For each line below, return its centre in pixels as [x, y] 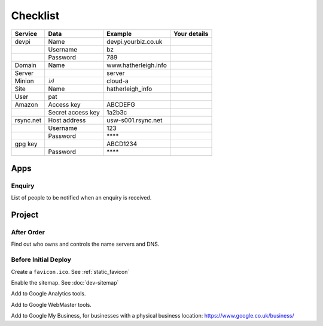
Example [119, 34]
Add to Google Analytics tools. [48, 294]
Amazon [26, 104]
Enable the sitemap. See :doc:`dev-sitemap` [65, 283]
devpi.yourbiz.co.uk [135, 41]
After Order [28, 233]
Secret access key [74, 112]
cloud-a [118, 81]
